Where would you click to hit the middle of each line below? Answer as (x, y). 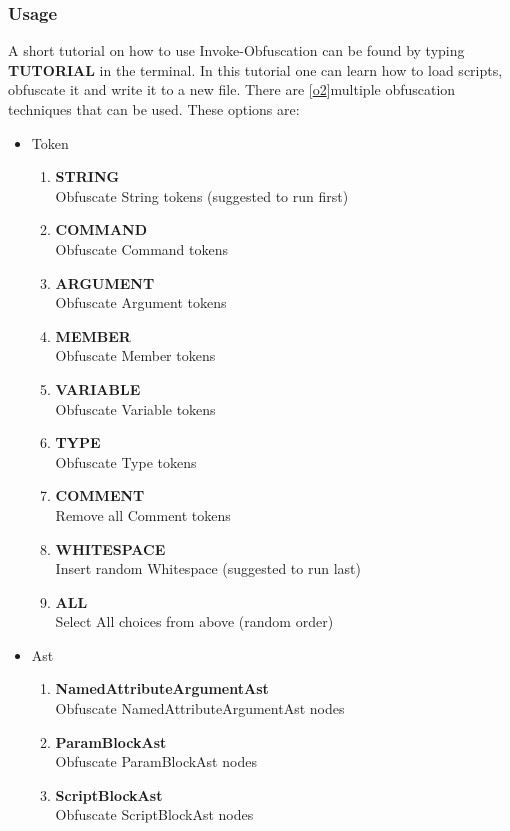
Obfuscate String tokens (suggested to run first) (202, 195)
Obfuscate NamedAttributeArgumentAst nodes (200, 708)
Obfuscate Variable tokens (135, 408)
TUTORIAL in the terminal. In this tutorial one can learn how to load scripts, (255, 69)
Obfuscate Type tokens (126, 461)
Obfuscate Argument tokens (141, 302)
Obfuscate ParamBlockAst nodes (156, 761)
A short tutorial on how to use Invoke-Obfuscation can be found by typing (236, 50)
